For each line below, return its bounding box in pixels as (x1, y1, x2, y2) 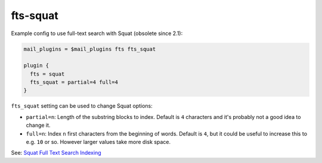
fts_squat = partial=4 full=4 (30, 79, 119, 86)
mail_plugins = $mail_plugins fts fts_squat (23, 45, 156, 52)
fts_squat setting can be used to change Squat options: (11, 102, 153, 109)
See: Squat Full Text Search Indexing (11, 149, 101, 156)
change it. (26, 122, 51, 129)
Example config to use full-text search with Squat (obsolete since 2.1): (11, 30, 183, 37)
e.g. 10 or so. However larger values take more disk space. (26, 139, 171, 146)
